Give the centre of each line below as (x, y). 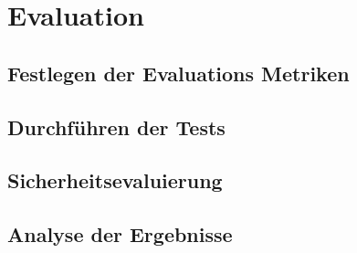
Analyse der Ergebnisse (120, 234)
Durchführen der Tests (116, 126)
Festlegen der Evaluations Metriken (178, 73)
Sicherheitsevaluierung (115, 180)
